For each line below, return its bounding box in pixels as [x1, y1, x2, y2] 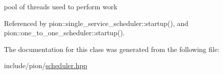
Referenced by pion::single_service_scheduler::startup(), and [4, 18, 189, 28]
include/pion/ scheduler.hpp [4, 60, 87, 71]
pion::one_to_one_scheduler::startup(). [4, 27, 125, 38]
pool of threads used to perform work [4, 1, 117, 11]
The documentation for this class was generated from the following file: [4, 44, 220, 54]
